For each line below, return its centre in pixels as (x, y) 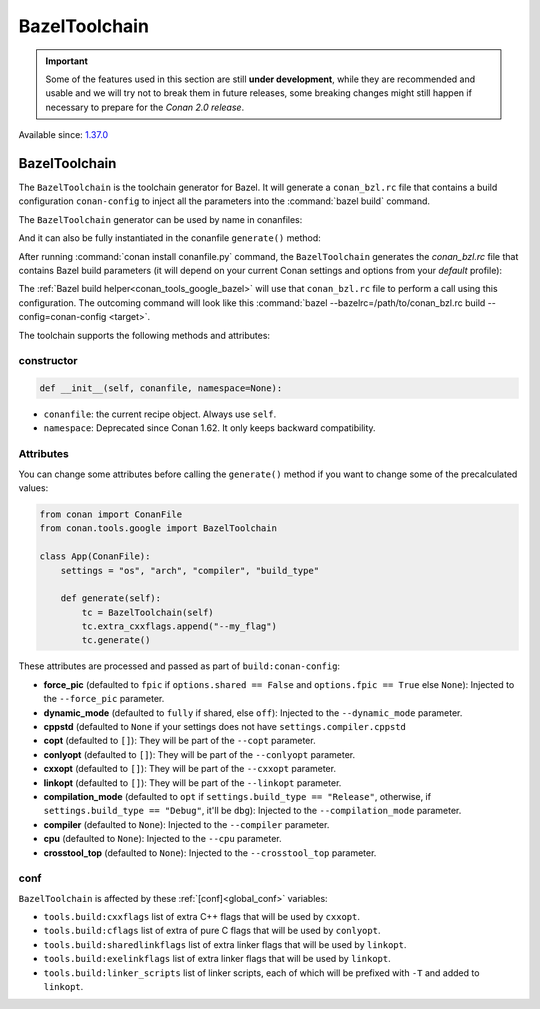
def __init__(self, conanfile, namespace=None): (161, 388)
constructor (48, 361)
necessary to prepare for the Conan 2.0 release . (145, 107)
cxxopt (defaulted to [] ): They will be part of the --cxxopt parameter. (190, 769)
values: (33, 487)
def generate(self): (111, 598)
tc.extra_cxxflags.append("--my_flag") (179, 626)
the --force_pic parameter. (104, 699)
